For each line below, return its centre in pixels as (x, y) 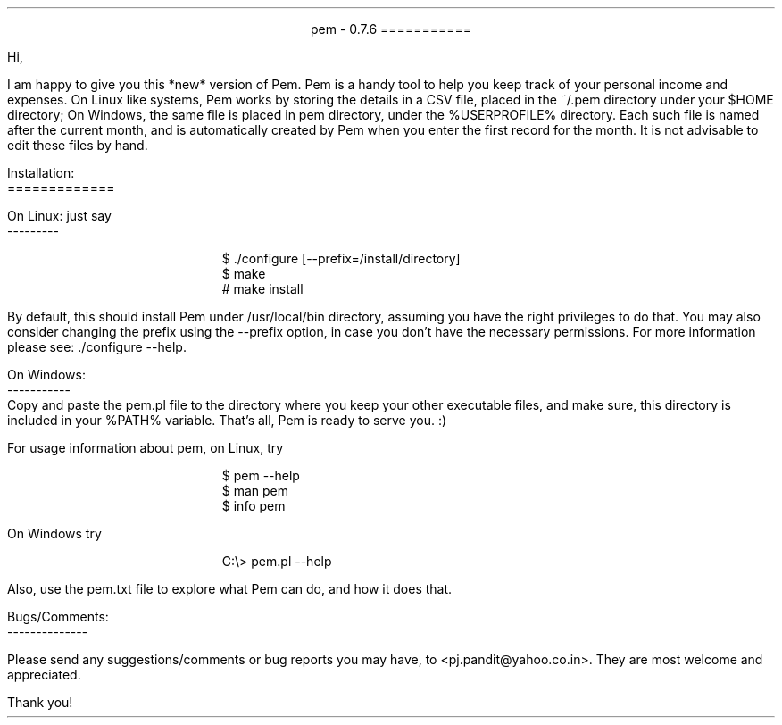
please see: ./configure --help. (97, 347)
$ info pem (254, 506)
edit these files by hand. (78, 145)
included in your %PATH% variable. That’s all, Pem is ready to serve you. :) (227, 420)
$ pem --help (261, 475)
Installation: (41, 173)
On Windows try (54, 533)
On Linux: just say (59, 216)
